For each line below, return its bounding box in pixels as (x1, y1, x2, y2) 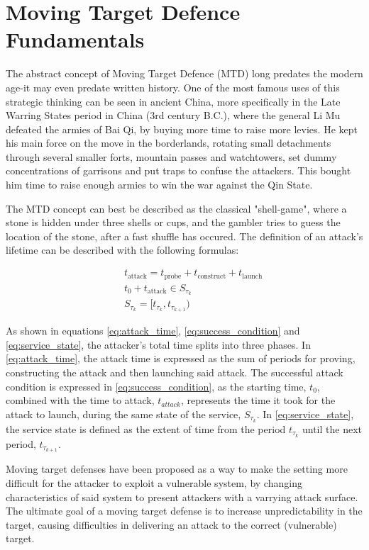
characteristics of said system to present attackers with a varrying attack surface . (6, 489, 358, 504)
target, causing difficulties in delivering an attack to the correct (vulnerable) (6, 517, 337, 532)
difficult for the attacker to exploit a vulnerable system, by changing (6, 476, 302, 490)
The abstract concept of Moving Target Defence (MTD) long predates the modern (6, 66, 363, 81)
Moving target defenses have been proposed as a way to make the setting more (6, 461, 348, 476)
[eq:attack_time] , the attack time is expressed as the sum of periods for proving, (6, 351, 356, 366)
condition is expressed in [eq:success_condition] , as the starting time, (6, 378, 307, 393)
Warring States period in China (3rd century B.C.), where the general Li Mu (6, 108, 341, 123)
